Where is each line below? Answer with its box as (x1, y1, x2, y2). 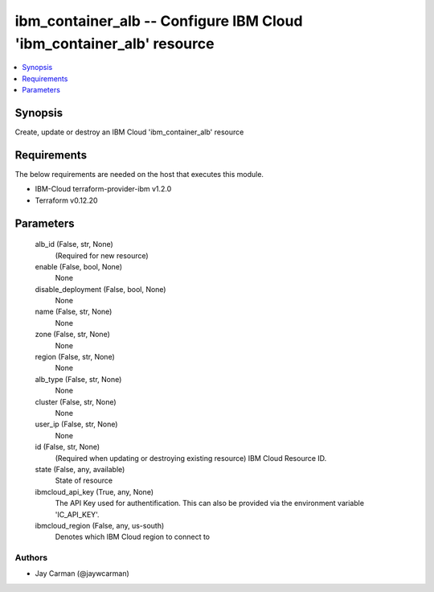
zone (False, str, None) (35, 330, 110, 339)
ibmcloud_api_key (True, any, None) (35, 487, 154, 496)
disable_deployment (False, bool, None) (35, 284, 166, 294)
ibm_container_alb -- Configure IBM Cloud (14, 12, 303, 30)
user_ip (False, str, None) (35, 419, 118, 430)
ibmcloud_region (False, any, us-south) (35, 520, 165, 530)
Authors (14, 552, 48, 563)
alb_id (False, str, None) (35, 240, 114, 249)
